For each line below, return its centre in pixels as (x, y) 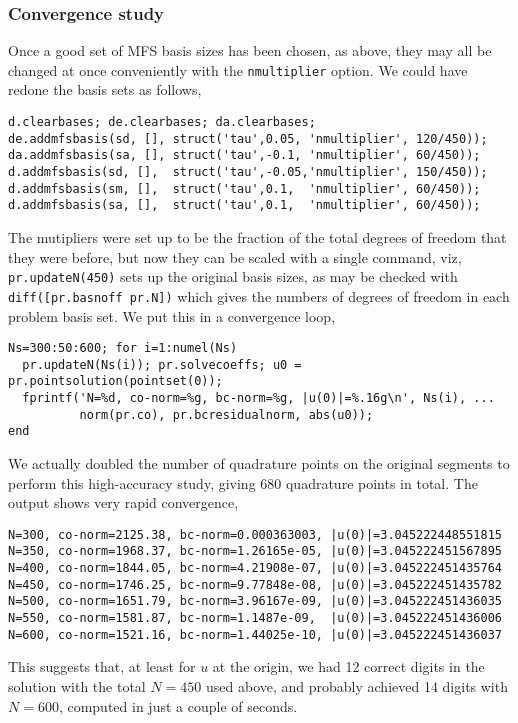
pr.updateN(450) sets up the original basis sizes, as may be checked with (233, 276)
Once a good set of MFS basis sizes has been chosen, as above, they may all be (250, 50)
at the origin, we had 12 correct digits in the (348, 666)
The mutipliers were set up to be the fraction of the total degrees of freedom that (257, 237)
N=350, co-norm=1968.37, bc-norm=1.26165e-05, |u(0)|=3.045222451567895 (255, 551)
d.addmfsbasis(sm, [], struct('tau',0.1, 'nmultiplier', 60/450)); (244, 188)
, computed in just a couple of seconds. (178, 705)
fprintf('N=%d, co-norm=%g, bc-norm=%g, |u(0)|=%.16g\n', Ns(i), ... (258, 398)
